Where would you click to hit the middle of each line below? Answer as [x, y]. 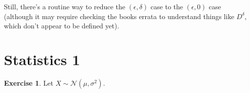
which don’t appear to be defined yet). [62, 26]
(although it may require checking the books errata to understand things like [119, 16]
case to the [167, 6]
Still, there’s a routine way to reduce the [65, 6]
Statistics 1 [42, 59]
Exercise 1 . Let [29, 82]
